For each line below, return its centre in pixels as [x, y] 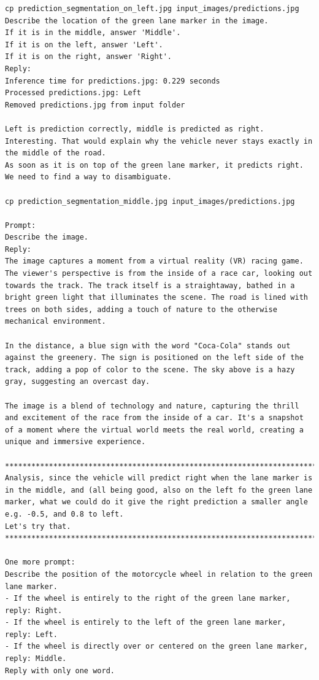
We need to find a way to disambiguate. [89, 177]
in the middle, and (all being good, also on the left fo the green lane [159, 490]
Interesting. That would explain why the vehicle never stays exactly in [159, 141]
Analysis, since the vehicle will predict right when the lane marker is [159, 478]
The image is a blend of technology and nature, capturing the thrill [152, 406]
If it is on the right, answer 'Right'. [89, 57]
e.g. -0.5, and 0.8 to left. [64, 514]
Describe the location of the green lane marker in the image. [137, 21]
